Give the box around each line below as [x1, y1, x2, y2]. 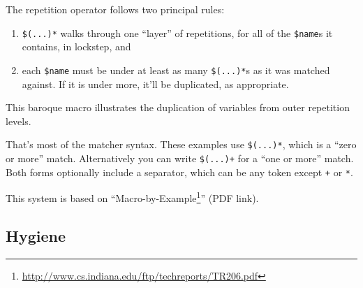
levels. [6, 113, 31, 128]
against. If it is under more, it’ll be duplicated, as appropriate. [22, 76, 289, 91]
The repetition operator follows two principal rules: [6, 2, 225, 16]
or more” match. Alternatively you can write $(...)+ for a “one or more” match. [6, 150, 354, 165]
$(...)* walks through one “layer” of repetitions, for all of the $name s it [22, 25, 333, 40]
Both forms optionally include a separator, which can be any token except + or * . [6, 164, 353, 179]
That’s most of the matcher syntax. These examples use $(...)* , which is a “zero [6, 137, 357, 152]
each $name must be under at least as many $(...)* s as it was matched [22, 62, 330, 77]
